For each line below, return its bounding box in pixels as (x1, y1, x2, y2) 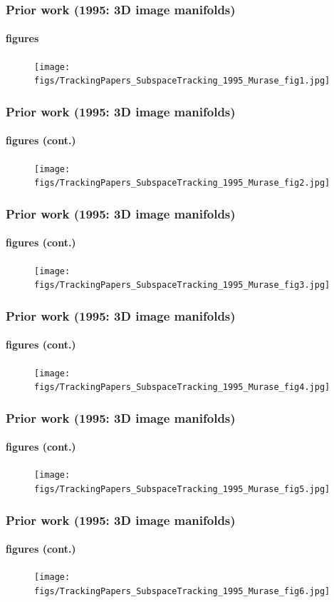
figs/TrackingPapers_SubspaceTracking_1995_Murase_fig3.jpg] (34, 280, 330, 291)
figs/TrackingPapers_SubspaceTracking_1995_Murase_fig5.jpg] (34, 484, 330, 495)
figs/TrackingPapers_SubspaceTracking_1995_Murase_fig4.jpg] (34, 382, 330, 393)
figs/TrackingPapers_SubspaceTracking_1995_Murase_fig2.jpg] (34, 178, 330, 189)
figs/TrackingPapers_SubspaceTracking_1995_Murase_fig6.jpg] (34, 586, 330, 597)
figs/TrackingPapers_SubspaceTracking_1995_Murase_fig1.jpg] (34, 76, 330, 86)
